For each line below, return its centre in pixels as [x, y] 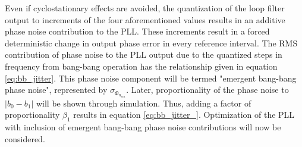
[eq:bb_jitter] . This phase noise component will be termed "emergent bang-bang [151, 78]
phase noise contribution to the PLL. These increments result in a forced [137, 31]
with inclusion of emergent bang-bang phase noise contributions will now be [143, 127]
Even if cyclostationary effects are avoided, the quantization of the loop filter [145, 8]
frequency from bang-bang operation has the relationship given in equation [141, 66]
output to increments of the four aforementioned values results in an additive [145, 19]
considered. [25, 138]
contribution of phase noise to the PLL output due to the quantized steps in [144, 54]
